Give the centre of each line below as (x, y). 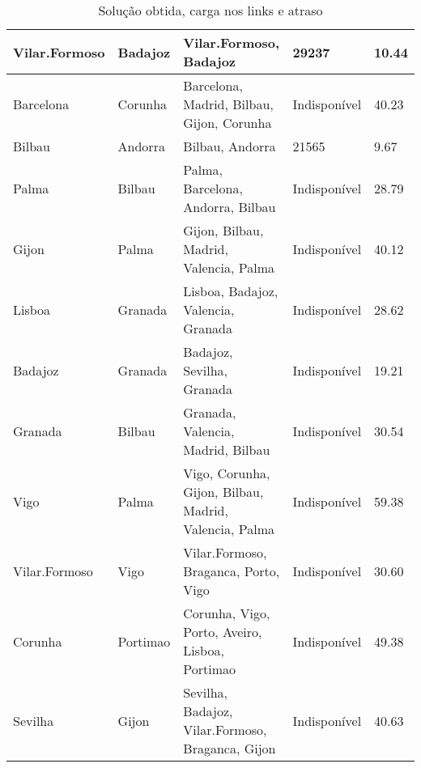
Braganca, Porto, (232, 571)
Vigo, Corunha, (227, 473)
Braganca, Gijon (230, 748)
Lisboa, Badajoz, (231, 291)
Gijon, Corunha (228, 123)
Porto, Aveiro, (223, 632)
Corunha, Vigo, (227, 613)
